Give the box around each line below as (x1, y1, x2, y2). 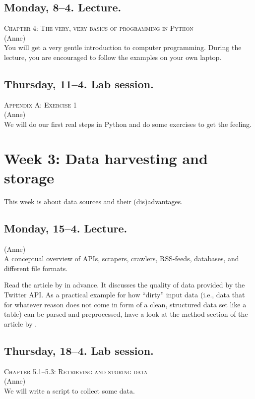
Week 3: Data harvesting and (4, 148, 208, 168)
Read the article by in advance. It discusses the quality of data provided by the (4, 280, 245, 290)
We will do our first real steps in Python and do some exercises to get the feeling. (4, 118, 252, 129)
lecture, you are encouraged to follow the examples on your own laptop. (4, 52, 222, 62)
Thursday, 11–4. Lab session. (4, 76, 154, 91)
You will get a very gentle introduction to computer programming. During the (4, 42, 242, 53)
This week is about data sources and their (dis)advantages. (4, 196, 183, 206)
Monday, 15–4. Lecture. (4, 220, 127, 235)
